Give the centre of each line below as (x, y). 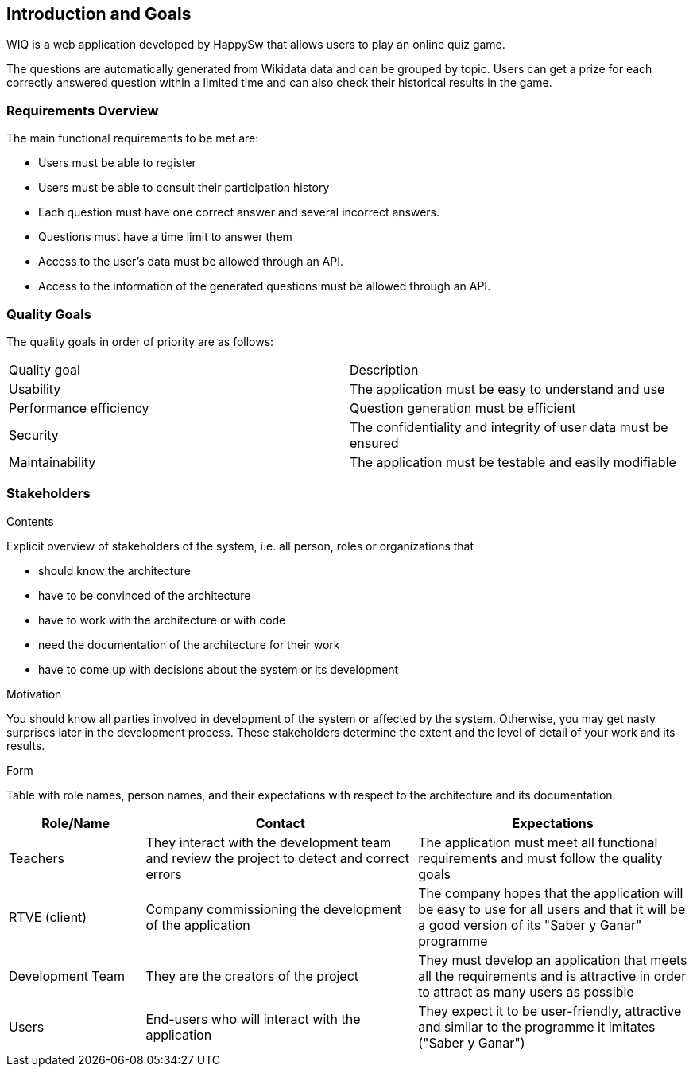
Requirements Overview (83, 110)
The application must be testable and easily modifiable (513, 462)
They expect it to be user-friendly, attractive (550, 1011)
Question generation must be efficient (463, 408)
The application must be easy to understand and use (507, 389)
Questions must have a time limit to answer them (165, 237)
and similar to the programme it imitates (537, 1026)
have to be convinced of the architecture (145, 595)
